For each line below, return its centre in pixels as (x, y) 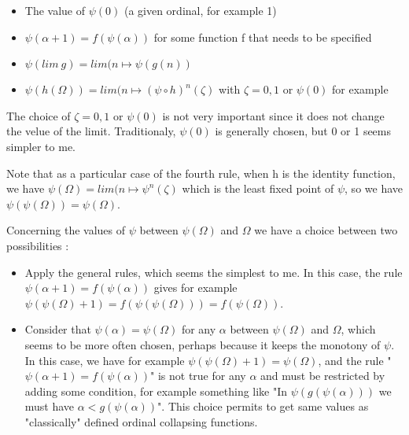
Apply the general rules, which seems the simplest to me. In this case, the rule (214, 272)
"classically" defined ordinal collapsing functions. (141, 421)
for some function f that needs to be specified (263, 37)
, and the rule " (355, 360)
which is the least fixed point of (258, 188)
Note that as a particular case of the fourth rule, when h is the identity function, (201, 173)
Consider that (58, 329)
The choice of (39, 115)
